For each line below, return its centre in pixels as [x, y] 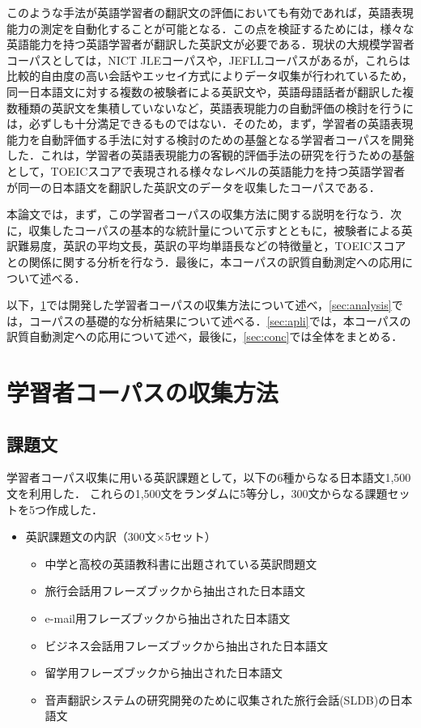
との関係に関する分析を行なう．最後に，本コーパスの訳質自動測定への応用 [204, 261]
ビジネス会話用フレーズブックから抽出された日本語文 [186, 645]
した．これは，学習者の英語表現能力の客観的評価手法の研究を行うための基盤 [210, 155]
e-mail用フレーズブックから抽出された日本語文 [168, 618]
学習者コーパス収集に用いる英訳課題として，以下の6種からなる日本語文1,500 [209, 477]
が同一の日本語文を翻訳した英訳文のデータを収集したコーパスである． [193, 187]
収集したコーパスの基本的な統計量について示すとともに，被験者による [215, 230]
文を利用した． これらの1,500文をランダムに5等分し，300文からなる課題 [197, 494]
